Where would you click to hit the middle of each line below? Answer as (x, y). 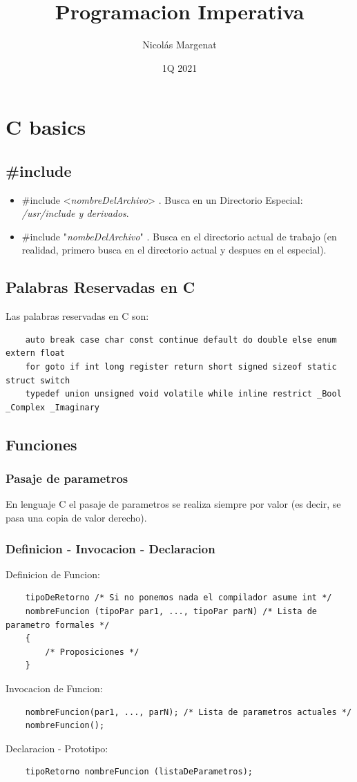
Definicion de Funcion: (53, 574)
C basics (46, 127)
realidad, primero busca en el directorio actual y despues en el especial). (174, 250)
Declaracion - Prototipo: (57, 748)
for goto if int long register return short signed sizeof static (181, 367)
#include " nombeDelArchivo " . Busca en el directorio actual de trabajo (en (179, 236)
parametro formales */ (58, 625)
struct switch (38, 380)
